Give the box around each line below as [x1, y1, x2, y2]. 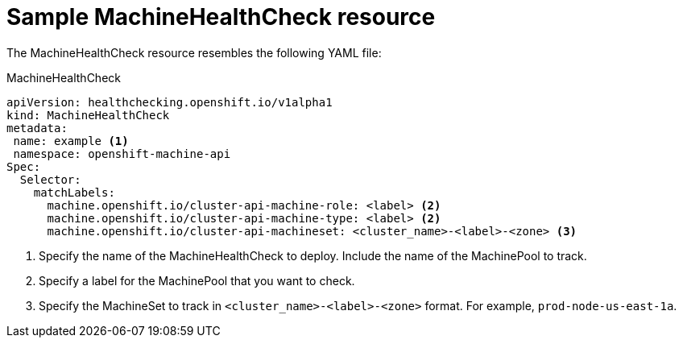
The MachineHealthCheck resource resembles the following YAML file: [6, 45, 382, 60]
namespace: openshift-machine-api [13, 147, 231, 160]
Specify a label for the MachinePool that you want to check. [39, 273, 355, 288]
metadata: [6, 121, 68, 135]
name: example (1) [13, 134, 129, 147]
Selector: [19, 172, 81, 186]
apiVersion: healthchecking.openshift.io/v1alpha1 [6, 95, 333, 109]
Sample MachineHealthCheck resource [6, 3, 436, 31]
